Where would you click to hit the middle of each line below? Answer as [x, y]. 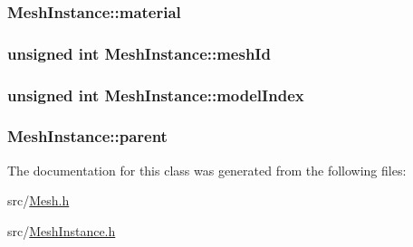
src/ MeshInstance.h [62, 230]
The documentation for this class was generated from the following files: [207, 170]
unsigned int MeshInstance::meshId [139, 53]
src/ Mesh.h [38, 200]
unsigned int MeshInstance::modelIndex [156, 95]
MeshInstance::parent [87, 136]
